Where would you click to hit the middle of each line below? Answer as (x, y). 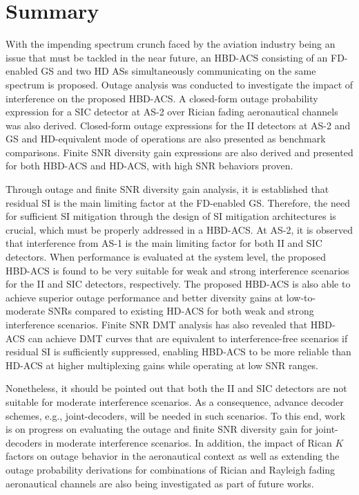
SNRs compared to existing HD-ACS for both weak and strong (181, 311)
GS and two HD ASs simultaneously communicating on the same (178, 71)
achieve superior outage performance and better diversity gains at (145, 297)
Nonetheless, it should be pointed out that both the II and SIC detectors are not (176, 388)
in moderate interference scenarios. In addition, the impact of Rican (188, 442)
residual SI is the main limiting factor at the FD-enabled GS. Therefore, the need (178, 202)
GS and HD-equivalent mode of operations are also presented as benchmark (166, 139)
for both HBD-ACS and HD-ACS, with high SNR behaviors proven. (149, 166)
